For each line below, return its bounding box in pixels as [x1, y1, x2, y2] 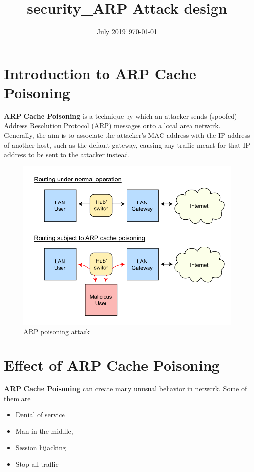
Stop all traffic [15, 458, 59, 469]
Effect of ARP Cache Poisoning [4, 355, 220, 375]
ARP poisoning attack [23, 326, 90, 337]
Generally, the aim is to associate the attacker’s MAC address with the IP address [4, 130, 250, 140]
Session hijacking [15, 442, 66, 452]
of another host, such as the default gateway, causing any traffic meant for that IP [4, 139, 250, 150]
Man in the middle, [15, 426, 73, 436]
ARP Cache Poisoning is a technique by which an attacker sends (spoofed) [4, 111, 237, 121]
